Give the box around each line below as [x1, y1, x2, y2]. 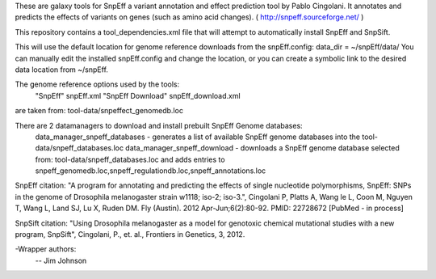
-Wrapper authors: [15, 244, 77, 254]
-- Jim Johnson [35, 256, 87, 265]
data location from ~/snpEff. [15, 65, 109, 74]
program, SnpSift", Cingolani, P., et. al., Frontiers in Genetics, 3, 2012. [15, 230, 245, 239]
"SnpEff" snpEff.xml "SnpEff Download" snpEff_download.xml [35, 91, 241, 100]
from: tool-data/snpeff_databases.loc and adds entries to [35, 154, 225, 164]
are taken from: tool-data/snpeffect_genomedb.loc [15, 106, 183, 116]
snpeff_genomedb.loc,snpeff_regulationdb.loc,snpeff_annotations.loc [35, 166, 266, 175]
